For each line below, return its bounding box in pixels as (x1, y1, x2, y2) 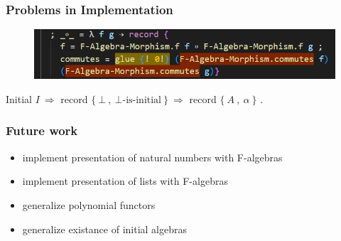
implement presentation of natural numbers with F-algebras (22, 149, 283, 164)
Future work (6, 122, 78, 139)
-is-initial (122, 95, 162, 105)
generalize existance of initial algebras (22, 221, 188, 236)
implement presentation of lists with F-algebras (22, 173, 228, 188)
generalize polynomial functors (22, 197, 156, 212)
